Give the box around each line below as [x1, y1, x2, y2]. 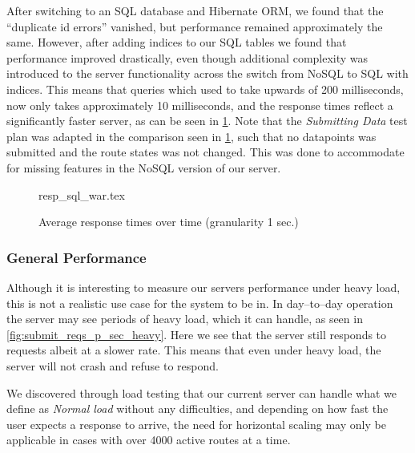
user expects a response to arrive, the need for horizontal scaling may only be [6, 415, 386, 432]
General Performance [6, 247, 147, 267]
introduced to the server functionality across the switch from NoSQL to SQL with [6, 65, 409, 82]
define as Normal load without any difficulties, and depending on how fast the [6, 400, 389, 417]
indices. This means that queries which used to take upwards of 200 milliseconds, [6, 80, 404, 97]
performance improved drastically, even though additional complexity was [6, 49, 369, 66]
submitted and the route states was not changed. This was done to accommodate [6, 144, 405, 160]
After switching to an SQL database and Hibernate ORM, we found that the [6, 2, 384, 18]
